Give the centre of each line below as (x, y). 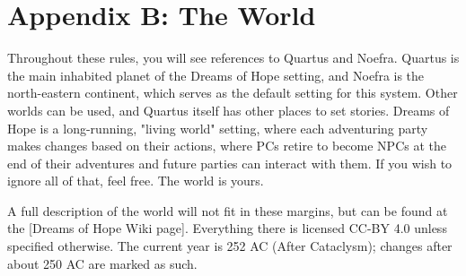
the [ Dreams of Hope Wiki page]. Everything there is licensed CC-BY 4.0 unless (227, 228)
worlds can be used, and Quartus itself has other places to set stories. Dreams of (229, 110)
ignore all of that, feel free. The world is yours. (136, 181)
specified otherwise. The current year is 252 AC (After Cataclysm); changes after (230, 246)
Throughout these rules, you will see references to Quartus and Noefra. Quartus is (233, 58)
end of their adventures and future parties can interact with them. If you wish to (230, 163)
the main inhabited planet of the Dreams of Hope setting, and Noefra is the (216, 75)
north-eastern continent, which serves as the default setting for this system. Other (233, 93)
